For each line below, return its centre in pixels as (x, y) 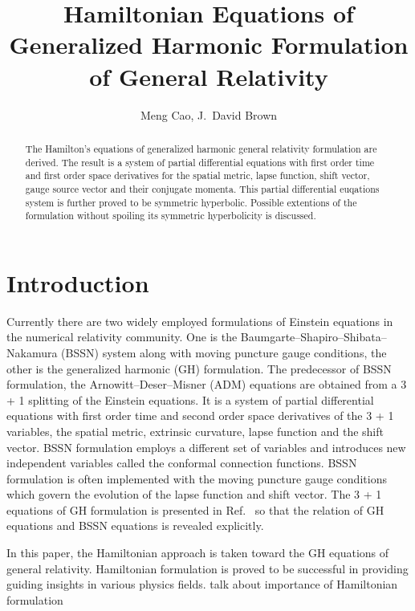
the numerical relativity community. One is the (122, 337)
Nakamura (32, 352)
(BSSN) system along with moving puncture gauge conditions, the (224, 352)
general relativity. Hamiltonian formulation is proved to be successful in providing (207, 568)
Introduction (78, 282)
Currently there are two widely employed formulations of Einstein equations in (200, 321)
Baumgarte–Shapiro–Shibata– (313, 337)
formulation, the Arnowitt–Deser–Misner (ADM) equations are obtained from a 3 (207, 384)
